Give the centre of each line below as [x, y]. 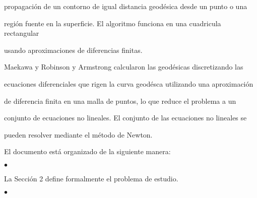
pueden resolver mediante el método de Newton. [78, 134]
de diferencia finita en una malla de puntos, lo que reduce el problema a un [120, 101]
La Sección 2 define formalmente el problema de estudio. [91, 178]
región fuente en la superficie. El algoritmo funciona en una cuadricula [113, 23]
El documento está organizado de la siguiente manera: [87, 151]
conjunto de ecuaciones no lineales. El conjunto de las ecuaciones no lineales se [125, 118]
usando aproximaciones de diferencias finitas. [73, 50]
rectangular [22, 33]
